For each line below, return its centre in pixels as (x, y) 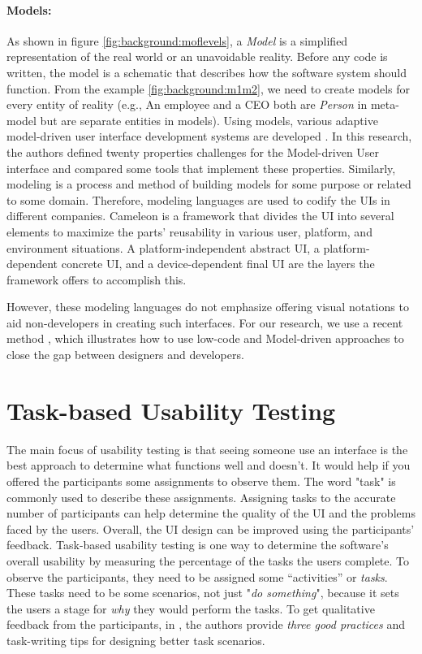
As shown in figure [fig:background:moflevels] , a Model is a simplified (177, 40)
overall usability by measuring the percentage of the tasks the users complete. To (208, 560)
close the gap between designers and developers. (125, 355)
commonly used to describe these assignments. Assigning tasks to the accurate (201, 497)
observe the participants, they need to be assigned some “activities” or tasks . (197, 576)
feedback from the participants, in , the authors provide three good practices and (206, 624)
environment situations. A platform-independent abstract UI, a (163, 247)
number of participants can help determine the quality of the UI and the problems (211, 513)
